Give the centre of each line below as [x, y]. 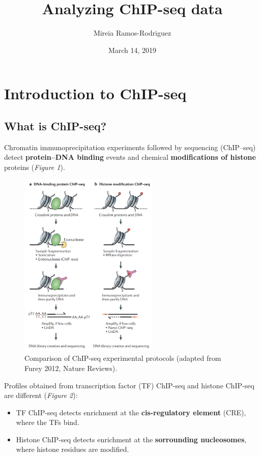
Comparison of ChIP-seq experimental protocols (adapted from [123, 358]
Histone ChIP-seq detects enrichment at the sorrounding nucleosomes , [131, 439]
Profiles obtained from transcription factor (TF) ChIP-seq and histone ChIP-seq [129, 385]
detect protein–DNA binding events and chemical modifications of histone [130, 157]
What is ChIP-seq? [55, 125]
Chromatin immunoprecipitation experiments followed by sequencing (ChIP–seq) [130, 147]
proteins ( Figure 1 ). [35, 167]
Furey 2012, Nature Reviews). [71, 368]
